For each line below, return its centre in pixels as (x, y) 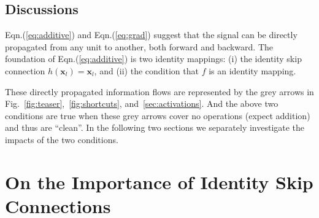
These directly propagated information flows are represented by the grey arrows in (159, 91)
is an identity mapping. (252, 70)
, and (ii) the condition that (146, 70)
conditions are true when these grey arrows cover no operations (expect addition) (158, 115)
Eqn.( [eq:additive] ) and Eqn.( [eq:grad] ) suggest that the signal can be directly (151, 35)
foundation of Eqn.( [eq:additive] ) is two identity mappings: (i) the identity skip (153, 59)
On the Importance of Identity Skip (159, 181)
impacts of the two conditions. (62, 139)
